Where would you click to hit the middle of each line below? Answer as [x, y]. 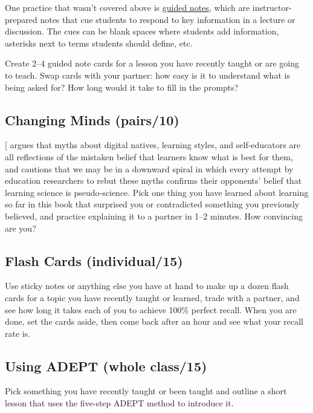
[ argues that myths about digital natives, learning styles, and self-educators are [153, 145]
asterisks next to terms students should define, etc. [99, 43]
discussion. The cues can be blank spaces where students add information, [142, 31]
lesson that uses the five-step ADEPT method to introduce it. [119, 403]
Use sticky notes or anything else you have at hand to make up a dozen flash [147, 286]
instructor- [272, 7]
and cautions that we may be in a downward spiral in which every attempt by [149, 168]
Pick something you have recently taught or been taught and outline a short [146, 391]
